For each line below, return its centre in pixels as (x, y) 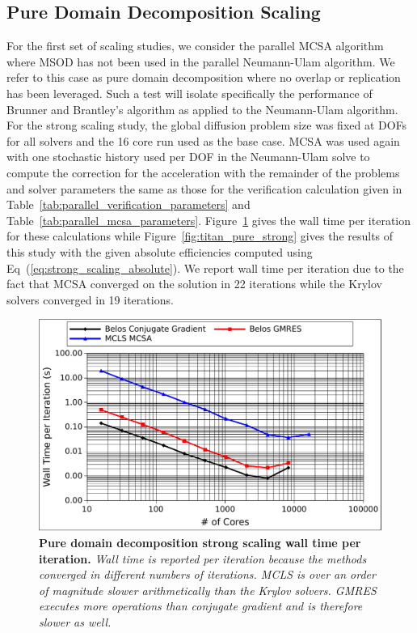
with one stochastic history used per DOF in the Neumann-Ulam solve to (188, 157)
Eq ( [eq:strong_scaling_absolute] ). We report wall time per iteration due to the (205, 268)
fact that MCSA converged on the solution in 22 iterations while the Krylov (195, 284)
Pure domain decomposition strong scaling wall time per (200, 542)
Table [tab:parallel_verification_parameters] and (128, 204)
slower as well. (75, 621)
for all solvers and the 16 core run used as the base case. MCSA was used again (203, 140)
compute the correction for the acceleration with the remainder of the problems (203, 172)
